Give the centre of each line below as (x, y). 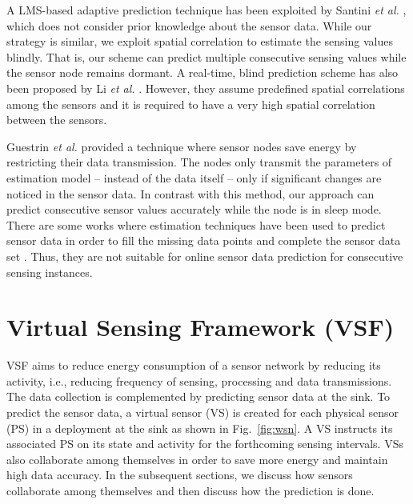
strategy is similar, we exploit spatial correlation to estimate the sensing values (200, 41)
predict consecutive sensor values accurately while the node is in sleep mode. (194, 209)
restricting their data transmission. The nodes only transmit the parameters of (199, 162)
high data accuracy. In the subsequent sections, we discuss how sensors (180, 475)
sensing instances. (50, 272)
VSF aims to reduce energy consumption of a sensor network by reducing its (194, 365)
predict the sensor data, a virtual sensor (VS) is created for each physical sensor (203, 412)
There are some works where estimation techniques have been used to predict (196, 224)
